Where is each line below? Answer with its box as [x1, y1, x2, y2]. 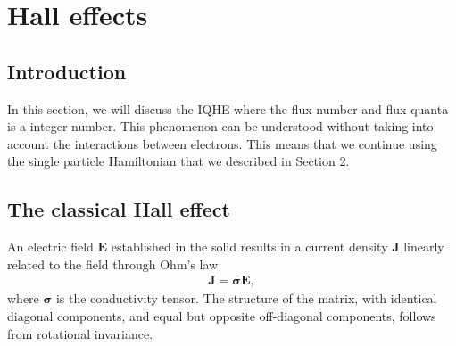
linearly [403, 237, 444, 256]
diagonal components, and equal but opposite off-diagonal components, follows [7, 306, 436, 325]
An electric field [7, 237, 94, 256]
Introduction [7, 57, 127, 85]
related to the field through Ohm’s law [7, 254, 219, 273]
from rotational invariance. [7, 324, 153, 342]
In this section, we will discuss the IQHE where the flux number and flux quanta [7, 99, 449, 118]
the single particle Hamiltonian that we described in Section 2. [7, 152, 350, 170]
